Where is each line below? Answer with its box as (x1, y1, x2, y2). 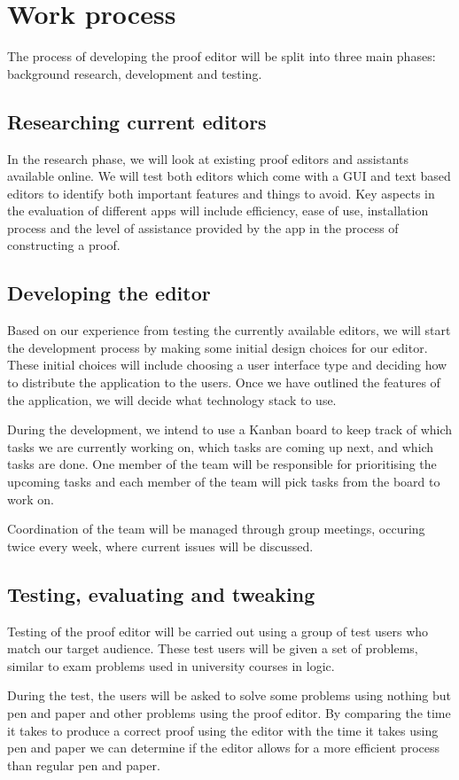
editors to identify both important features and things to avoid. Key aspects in (7, 183, 435, 202)
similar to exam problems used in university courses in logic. (7, 656, 335, 675)
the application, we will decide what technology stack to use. (7, 390, 337, 409)
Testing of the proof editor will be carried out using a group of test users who (7, 621, 429, 640)
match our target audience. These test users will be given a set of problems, (7, 639, 418, 658)
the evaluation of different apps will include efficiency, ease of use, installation (7, 201, 429, 220)
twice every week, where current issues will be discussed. (7, 536, 314, 555)
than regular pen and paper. (7, 755, 160, 774)
